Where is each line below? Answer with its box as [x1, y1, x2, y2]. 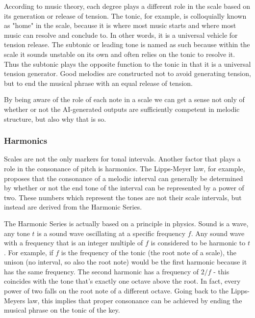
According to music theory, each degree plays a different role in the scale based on [4, 1, 251, 11]
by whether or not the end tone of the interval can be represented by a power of [4, 183, 244, 193]
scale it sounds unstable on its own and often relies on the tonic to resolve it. [4, 49, 235, 59]
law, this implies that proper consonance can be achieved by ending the [27, 295, 242, 305]
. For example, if [4, 247, 53, 257]
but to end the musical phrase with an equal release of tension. [4, 78, 193, 88]
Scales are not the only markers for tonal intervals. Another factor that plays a [4, 154, 241, 164]
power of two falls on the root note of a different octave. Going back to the [4, 286, 229, 296]
